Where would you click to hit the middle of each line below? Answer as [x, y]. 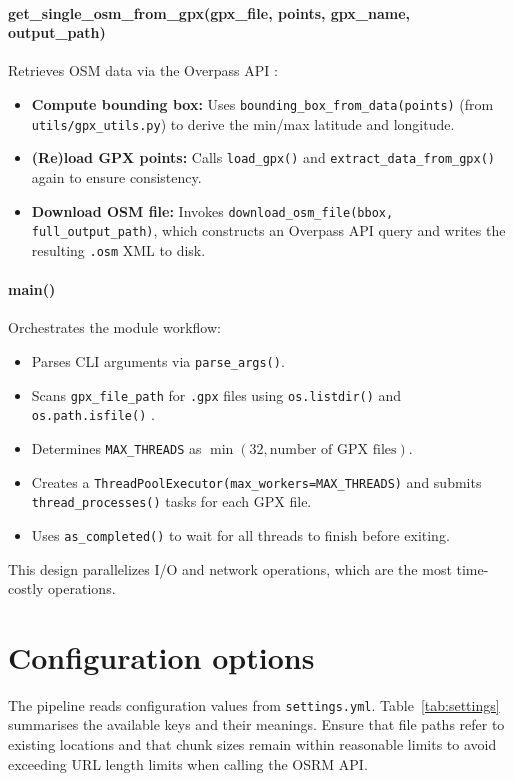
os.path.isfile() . [93, 414]
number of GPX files [333, 449]
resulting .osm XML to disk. [118, 249]
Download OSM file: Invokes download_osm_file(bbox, [212, 210]
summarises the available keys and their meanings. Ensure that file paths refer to [256, 724]
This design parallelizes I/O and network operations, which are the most [230, 568]
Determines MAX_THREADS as [116, 447]
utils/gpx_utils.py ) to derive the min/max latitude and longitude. [243, 123]
